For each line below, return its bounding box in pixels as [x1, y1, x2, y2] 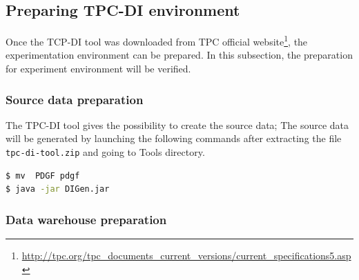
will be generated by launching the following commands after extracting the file [6, 131, 342, 146]
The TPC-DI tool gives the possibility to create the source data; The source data [6, 117, 349, 132]
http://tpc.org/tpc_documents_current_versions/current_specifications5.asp [21, 248, 351, 263]
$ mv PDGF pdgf [6, 170, 80, 181]
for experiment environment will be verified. [6, 61, 191, 76]
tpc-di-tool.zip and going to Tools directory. [6, 145, 205, 159]
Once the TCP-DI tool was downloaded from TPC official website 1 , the [6, 32, 308, 48]
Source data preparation [6, 90, 144, 108]
